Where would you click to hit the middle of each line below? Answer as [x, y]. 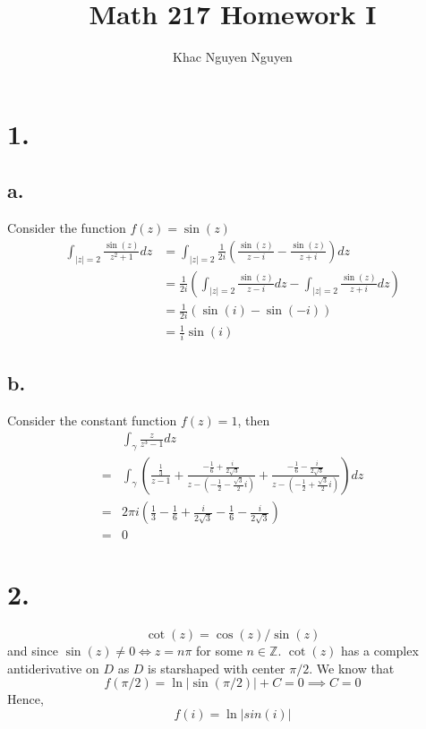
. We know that [352, 668]
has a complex [380, 651]
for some [219, 651]
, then [254, 420]
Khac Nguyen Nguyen [233, 57]
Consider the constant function [92, 420]
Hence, [26, 699]
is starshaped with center [217, 668]
